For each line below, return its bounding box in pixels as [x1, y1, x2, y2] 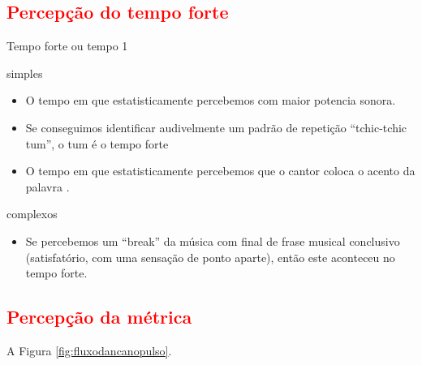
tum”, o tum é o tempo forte [25, 135, 169, 152]
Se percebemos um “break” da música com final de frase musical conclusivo [25, 232, 400, 249]
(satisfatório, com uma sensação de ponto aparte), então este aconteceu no [25, 248, 395, 265]
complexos [6, 205, 58, 222]
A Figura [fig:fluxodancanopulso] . [6, 341, 172, 359]
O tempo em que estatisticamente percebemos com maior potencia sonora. [25, 92, 396, 109]
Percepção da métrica [6, 304, 192, 329]
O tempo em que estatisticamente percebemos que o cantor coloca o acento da [25, 162, 416, 179]
